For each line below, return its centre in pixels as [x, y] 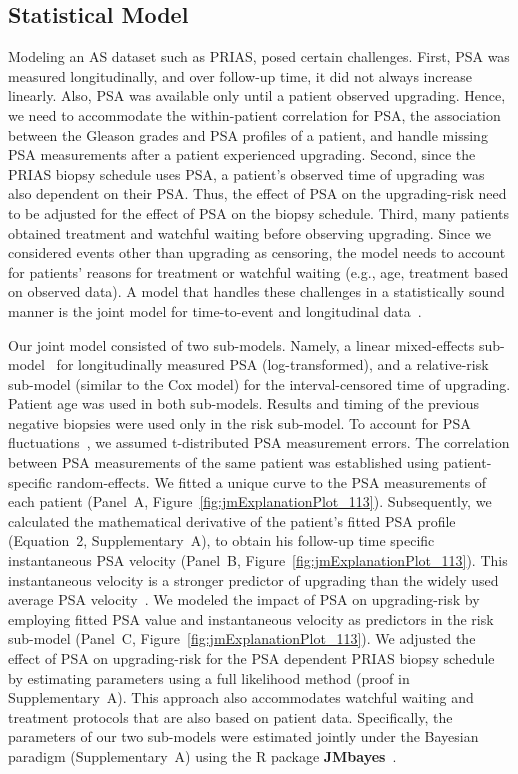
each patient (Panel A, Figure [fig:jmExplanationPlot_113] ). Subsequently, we [250, 501]
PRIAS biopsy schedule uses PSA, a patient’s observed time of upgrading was [246, 173]
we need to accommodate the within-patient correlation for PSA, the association [254, 114]
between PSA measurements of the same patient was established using [223, 462]
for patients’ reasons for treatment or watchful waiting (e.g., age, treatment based [258, 271]
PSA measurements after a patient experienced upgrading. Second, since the [242, 154]
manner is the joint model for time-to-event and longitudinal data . [215, 310]
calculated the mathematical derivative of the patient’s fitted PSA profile [232, 520]
